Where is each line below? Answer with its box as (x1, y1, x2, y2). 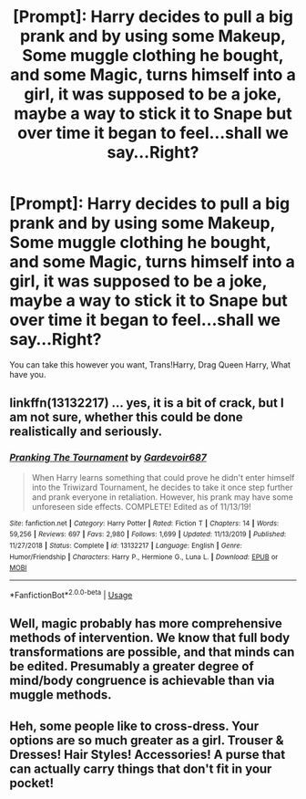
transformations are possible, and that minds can (9, 645, 295, 660)
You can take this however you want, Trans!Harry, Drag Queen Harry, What (9, 358, 291, 370)
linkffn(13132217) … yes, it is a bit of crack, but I (9, 395, 284, 411)
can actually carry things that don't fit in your (9, 761, 272, 776)
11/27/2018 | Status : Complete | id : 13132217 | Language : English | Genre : (9, 541, 243, 550)
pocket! (9, 775, 55, 791)
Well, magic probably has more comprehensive (9, 616, 282, 631)
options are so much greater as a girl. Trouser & (9, 732, 284, 748)
